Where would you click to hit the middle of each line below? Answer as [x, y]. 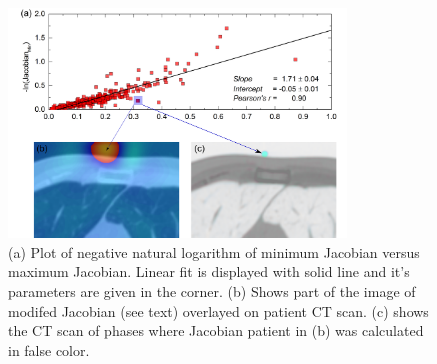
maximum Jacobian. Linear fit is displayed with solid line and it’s [209, 271]
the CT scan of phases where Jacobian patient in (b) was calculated [216, 330]
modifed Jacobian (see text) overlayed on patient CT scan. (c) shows [218, 310]
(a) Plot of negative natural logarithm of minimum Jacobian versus [214, 251]
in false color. [49, 349]
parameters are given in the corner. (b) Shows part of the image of [212, 290]
